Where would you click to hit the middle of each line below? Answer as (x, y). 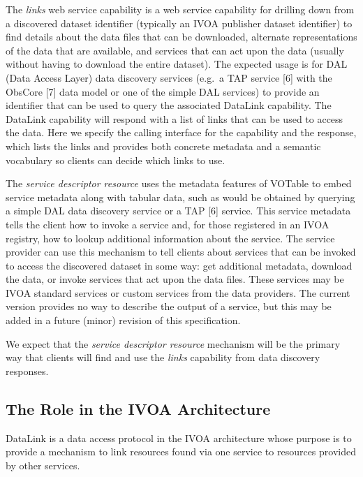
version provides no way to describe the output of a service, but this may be (169, 306)
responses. (27, 370)
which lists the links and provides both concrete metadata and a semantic (163, 146)
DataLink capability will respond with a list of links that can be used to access (175, 118)
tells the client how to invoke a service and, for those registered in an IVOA (168, 224)
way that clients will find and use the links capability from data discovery (163, 357)
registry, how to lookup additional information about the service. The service (170, 238)
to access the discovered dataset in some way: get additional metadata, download (179, 265)
